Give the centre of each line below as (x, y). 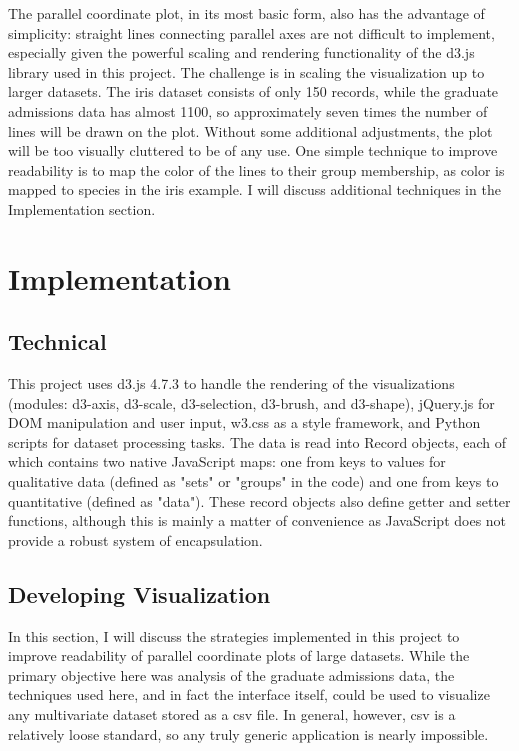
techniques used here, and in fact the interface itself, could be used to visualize (249, 694)
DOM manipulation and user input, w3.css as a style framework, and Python (244, 422)
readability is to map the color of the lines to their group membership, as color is (256, 169)
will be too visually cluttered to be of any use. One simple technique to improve (253, 150)
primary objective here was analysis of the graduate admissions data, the (231, 674)
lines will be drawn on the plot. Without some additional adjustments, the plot (250, 130)
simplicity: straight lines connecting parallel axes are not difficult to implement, (251, 32)
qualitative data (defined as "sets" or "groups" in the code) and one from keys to (253, 481)
